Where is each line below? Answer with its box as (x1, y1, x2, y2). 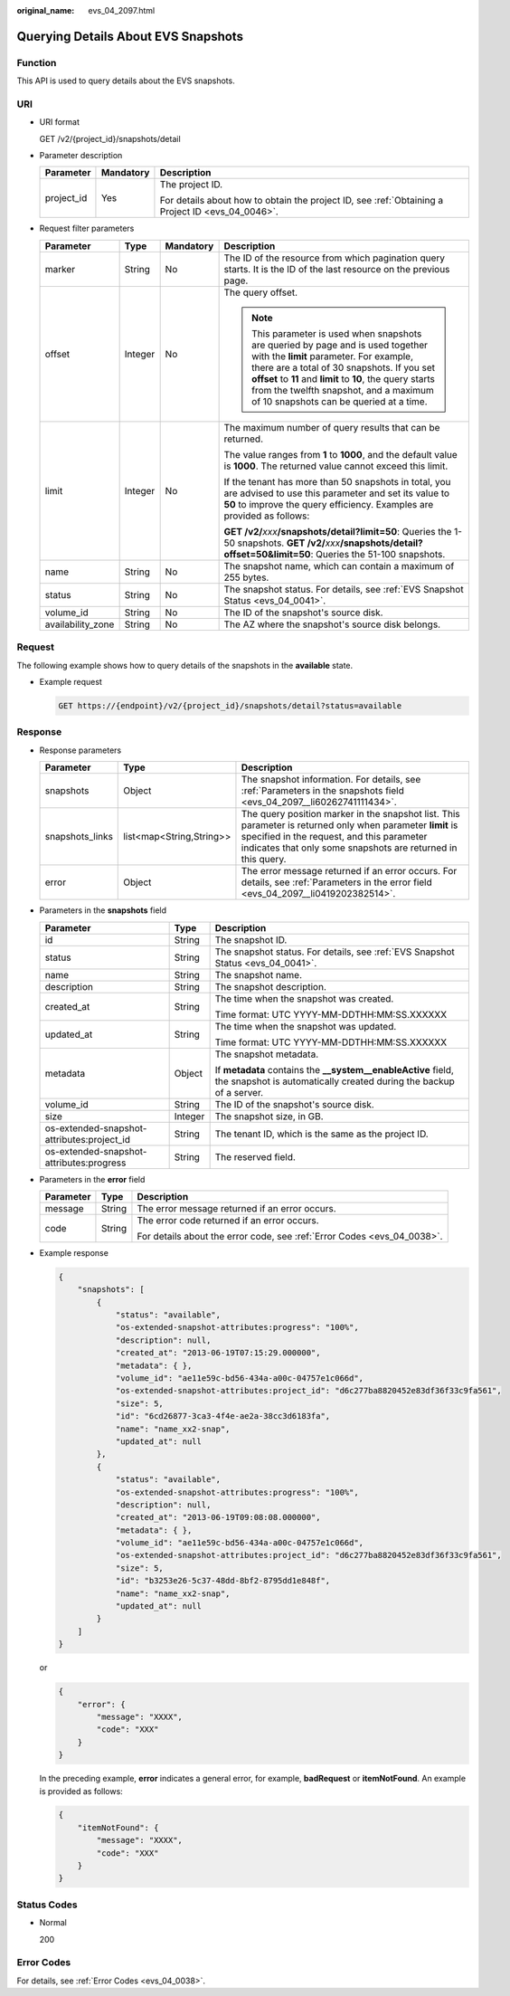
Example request (39, 677, 103, 687)
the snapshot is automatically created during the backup (214, 1075, 456, 1088)
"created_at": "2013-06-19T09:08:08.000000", (115, 1512, 321, 1523)
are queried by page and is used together (251, 338, 429, 351)
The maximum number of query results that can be (223, 421, 440, 433)
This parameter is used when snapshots (251, 327, 422, 339)
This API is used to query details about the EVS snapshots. (16, 75, 235, 86)
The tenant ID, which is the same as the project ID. (214, 1127, 429, 1140)
